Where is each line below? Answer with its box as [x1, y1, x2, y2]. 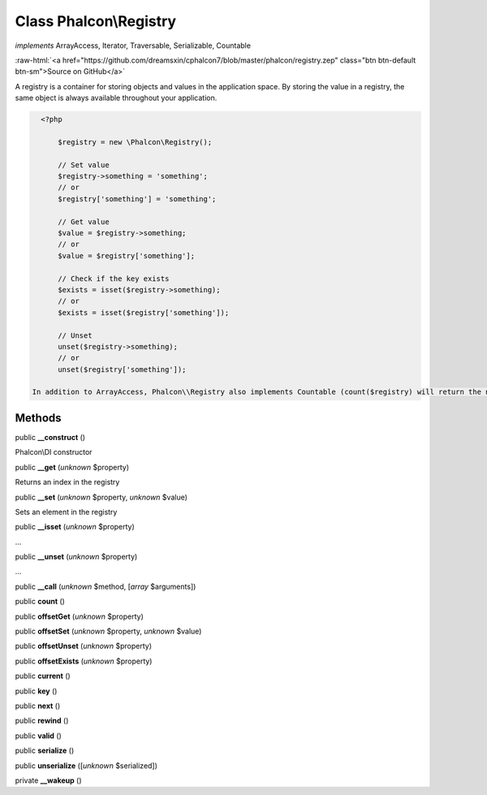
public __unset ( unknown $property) [15, 552, 138, 562]
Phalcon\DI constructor [15, 447, 93, 457]
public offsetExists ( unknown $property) [15, 656, 153, 666]
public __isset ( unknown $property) [15, 522, 136, 532]
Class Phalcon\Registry [15, 12, 177, 30]
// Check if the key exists [58, 274, 170, 283]
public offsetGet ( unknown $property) [15, 611, 144, 621]
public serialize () [15, 745, 75, 755]
